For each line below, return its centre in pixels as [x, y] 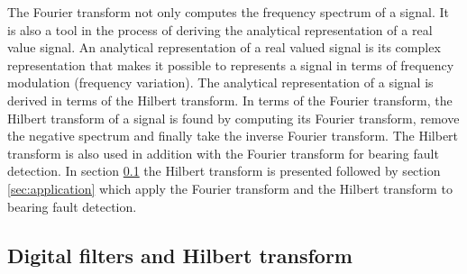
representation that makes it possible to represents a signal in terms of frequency [231, 64]
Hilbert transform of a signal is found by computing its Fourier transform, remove [233, 118]
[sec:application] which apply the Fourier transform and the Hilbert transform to [230, 188]
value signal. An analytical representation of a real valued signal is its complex [224, 47]
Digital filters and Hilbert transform [180, 255]
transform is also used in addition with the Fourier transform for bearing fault [223, 153]
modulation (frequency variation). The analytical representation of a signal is [220, 82]
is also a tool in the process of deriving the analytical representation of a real [220, 29]
